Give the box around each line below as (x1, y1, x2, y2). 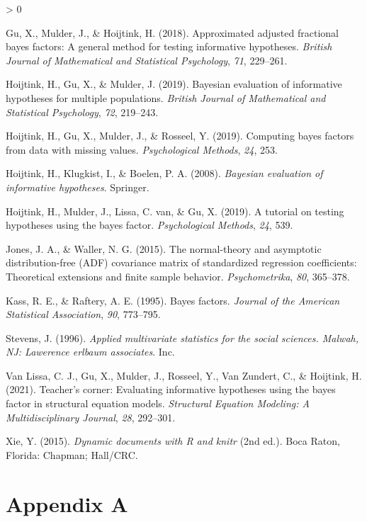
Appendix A (6, 489, 128, 518)
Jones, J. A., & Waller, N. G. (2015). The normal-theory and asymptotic (6, 241, 322, 256)
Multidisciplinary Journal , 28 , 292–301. (6, 409, 176, 424)
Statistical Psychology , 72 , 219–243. (6, 104, 159, 119)
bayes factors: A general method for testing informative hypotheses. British (6, 39, 332, 54)
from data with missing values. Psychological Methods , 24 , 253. (6, 142, 278, 157)
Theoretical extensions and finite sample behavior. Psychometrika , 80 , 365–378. (6, 268, 350, 283)
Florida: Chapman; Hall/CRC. (6, 447, 138, 462)
